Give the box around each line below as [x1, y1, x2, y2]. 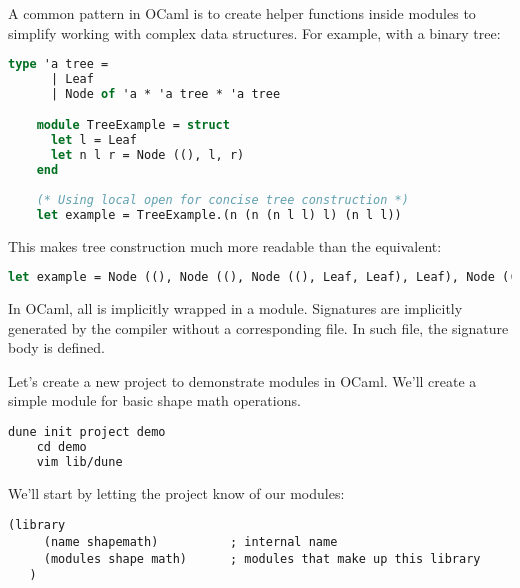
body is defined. [8, 337, 105, 358]
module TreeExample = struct [36, 118, 230, 133]
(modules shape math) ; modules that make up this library [43, 551, 481, 566]
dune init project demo [8, 425, 166, 440]
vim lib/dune [36, 454, 123, 469]
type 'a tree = [8, 57, 109, 72]
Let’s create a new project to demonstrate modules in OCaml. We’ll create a [8, 370, 477, 391]
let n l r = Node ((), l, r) [50, 148, 245, 163]
